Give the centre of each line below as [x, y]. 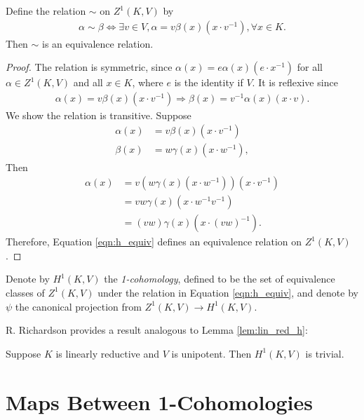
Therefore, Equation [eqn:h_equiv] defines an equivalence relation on [154, 242]
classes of [25, 292]
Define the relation [46, 11]
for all [310, 67]
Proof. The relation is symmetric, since [89, 67]
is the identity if [209, 82]
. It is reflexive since [295, 82]
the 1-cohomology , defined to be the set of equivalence [220, 279]
